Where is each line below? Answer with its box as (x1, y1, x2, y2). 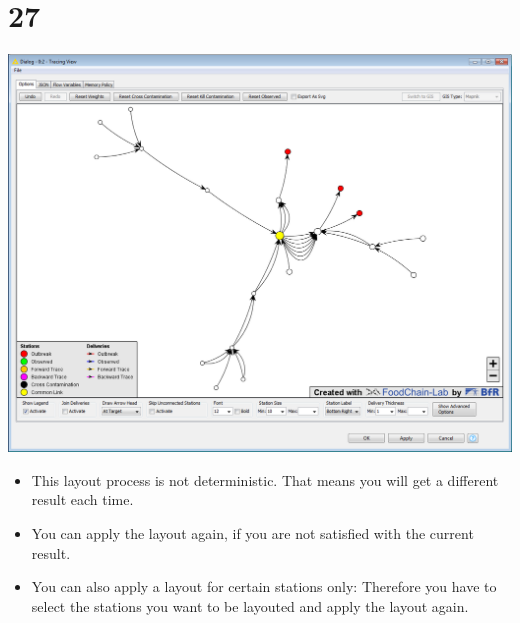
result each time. (31, 489, 134, 510)
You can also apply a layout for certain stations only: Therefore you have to (31, 576, 497, 597)
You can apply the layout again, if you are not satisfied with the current (31, 523, 474, 544)
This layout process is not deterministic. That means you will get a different (31, 469, 499, 490)
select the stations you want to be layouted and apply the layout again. (31, 595, 469, 616)
